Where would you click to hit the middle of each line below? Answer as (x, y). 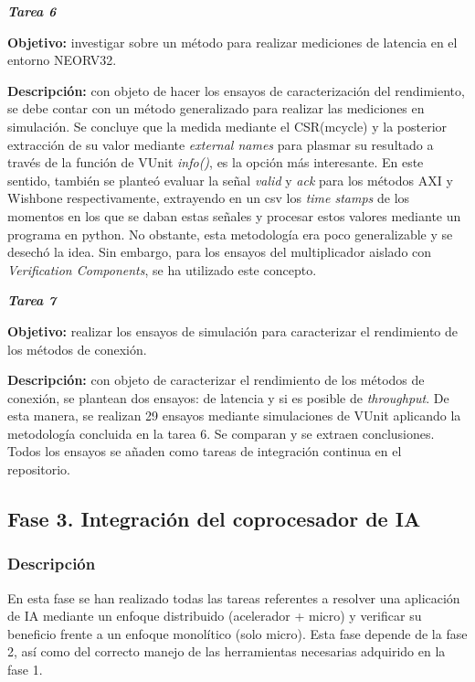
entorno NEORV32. (62, 60)
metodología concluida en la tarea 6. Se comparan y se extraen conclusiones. (221, 433)
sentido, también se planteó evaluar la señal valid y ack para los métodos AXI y (230, 180)
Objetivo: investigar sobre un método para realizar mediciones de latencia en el (232, 42)
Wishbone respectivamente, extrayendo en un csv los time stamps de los (209, 198)
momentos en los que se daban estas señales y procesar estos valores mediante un (234, 215)
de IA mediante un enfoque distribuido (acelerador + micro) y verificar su (215, 616)
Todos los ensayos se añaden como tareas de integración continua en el (205, 451)
